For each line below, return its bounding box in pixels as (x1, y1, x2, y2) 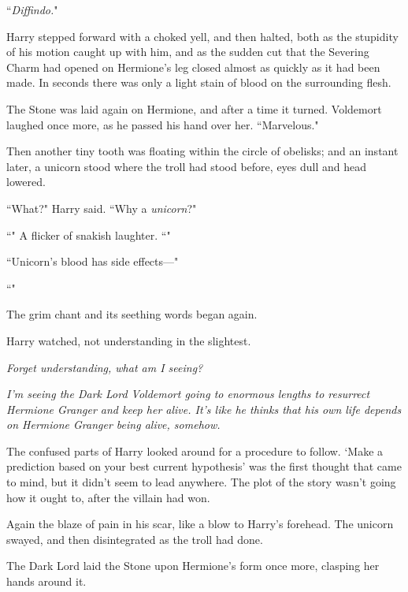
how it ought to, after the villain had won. (6, 489, 210, 505)
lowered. (6, 173, 46, 190)
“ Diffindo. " (6, 2, 58, 17)
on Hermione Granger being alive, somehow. (6, 416, 221, 433)
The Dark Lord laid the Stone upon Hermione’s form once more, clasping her (6, 557, 380, 574)
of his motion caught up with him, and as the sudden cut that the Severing (6, 43, 369, 60)
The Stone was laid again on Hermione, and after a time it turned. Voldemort (6, 100, 382, 117)
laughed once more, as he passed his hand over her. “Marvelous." (6, 116, 319, 132)
